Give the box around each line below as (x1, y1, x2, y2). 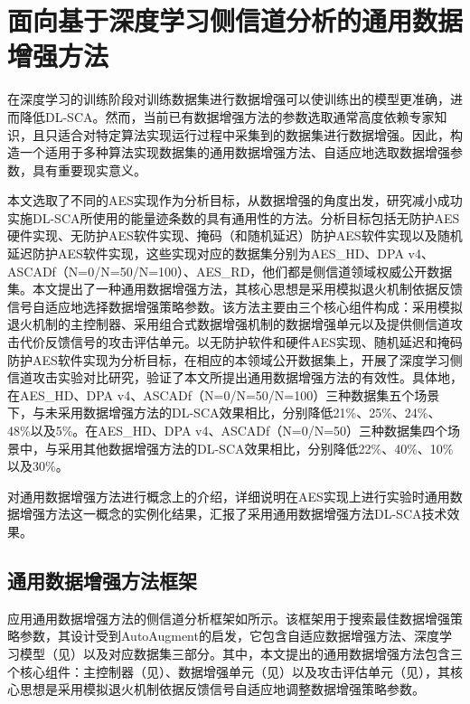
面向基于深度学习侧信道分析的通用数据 (7, 2, 464, 39)
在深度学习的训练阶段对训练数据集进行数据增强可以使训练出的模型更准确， (7, 89, 450, 108)
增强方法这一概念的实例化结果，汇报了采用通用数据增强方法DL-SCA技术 (19, 504, 447, 523)
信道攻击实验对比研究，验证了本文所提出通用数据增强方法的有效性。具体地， (7, 368, 463, 387)
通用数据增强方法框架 (7, 566, 197, 594)
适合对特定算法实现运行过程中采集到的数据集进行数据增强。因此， (57, 125, 450, 144)
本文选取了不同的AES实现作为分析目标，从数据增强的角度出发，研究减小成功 (7, 191, 463, 210)
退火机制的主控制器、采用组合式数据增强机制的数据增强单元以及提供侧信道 (7, 314, 450, 333)
